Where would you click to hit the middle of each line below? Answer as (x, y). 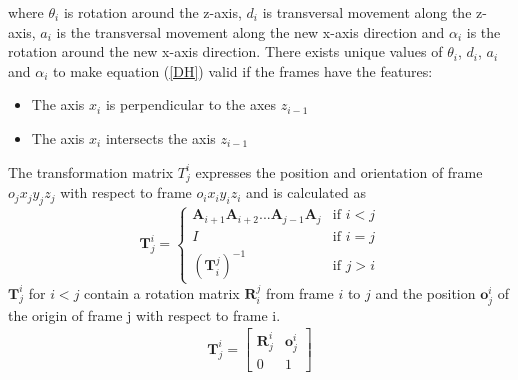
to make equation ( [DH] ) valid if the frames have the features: (243, 70)
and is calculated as (305, 192)
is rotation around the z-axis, (152, 12)
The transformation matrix (91, 171)
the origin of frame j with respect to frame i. (144, 314)
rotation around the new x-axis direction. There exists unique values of (225, 51)
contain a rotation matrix (162, 292)
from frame (299, 292)
